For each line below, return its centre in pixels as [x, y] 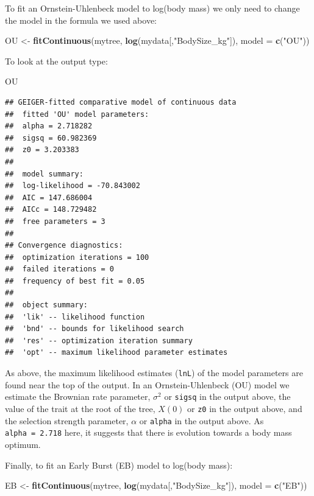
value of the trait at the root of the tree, [80, 408]
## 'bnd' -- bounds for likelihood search [95, 329]
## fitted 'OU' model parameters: [77, 114]
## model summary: [44, 174]
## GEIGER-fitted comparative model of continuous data [121, 102]
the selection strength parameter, [67, 420]
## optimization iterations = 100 [77, 257]
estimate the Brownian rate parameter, [78, 396]
